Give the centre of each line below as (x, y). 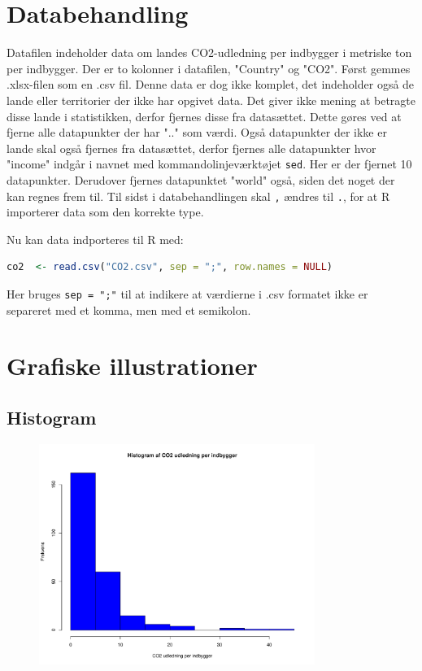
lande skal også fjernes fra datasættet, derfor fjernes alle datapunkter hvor (191, 148)
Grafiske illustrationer (132, 366)
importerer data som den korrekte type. (105, 212)
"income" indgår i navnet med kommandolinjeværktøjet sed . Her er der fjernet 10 (209, 164)
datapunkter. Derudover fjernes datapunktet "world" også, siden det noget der (201, 179)
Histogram (52, 417)
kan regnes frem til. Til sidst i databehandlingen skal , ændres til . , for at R (198, 196)
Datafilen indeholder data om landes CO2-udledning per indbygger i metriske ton (209, 52)
